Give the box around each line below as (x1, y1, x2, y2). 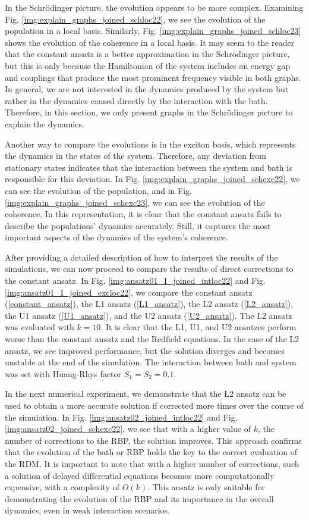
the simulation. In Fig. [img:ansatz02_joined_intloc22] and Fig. (5, 411, 238, 423)
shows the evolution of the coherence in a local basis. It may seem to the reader (5, 36, 295, 48)
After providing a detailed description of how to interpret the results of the (5, 250, 278, 263)
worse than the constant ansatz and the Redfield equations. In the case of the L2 (5, 333, 299, 345)
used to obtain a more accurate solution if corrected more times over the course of (5, 399, 304, 411)
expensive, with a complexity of (5, 481, 119, 493)
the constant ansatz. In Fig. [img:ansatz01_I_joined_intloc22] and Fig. (5, 274, 266, 287)
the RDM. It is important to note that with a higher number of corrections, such (5, 457, 299, 469)
